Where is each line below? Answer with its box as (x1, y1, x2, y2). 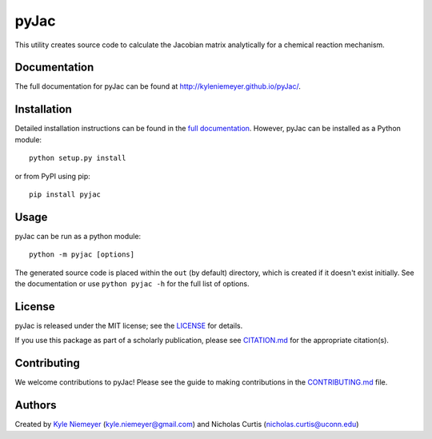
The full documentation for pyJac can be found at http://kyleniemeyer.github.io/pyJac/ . (14, 82, 302, 91)
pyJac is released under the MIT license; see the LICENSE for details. (14, 321, 243, 330)
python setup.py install (29, 154, 126, 163)
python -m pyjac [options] (29, 250, 135, 259)
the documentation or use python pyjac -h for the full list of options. (14, 279, 250, 288)
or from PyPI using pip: (14, 171, 91, 181)
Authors (14, 398, 57, 412)
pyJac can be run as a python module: (14, 231, 142, 241)
